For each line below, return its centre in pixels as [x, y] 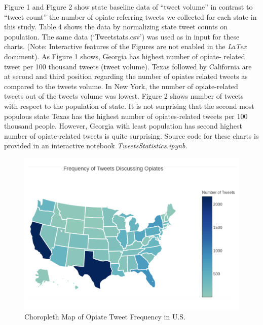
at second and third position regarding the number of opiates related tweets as [126, 76]
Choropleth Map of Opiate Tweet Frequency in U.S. [105, 317]
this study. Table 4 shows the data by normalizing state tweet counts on [116, 27]
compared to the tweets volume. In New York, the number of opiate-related [121, 86]
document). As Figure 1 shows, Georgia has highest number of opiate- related [125, 56]
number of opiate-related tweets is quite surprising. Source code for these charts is [131, 135]
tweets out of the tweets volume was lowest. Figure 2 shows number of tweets [124, 96]
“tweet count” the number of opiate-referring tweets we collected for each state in [130, 16]
